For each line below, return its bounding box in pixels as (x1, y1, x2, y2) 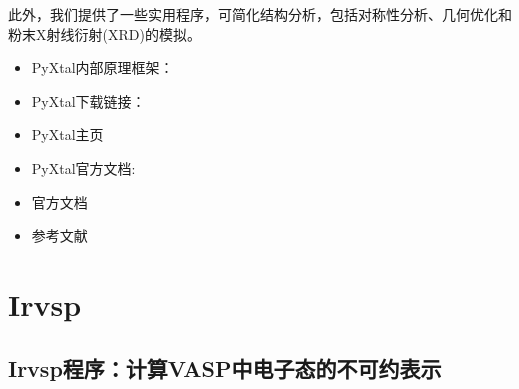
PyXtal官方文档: (31, 157, 136, 178)
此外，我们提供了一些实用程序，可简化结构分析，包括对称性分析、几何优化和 (8, 4, 512, 24)
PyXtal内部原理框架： (31, 57, 174, 78)
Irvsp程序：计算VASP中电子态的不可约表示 (8, 352, 442, 383)
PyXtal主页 (31, 124, 104, 145)
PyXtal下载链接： (31, 90, 146, 111)
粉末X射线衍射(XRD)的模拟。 (8, 23, 201, 44)
